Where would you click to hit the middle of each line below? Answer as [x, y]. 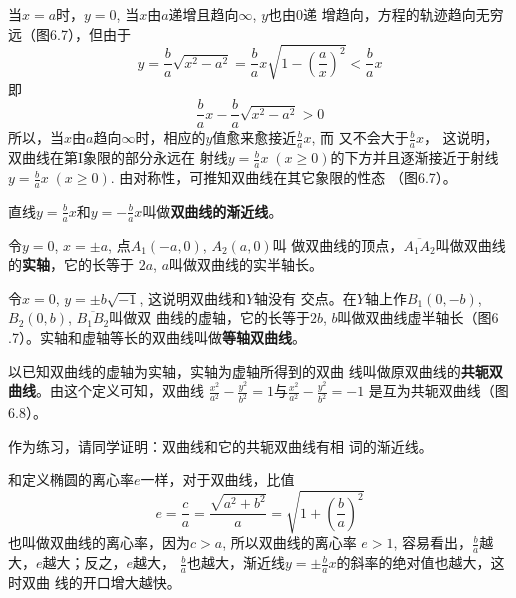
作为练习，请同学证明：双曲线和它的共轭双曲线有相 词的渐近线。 [220, 445]
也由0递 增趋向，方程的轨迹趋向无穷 [386, 14]
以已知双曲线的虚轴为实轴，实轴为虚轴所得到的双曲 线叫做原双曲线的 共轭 [248, 370]
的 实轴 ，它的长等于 [71, 264]
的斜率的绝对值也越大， [413, 562]
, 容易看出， [433, 542]
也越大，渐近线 [235, 562]
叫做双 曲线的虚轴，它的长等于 [209, 317]
